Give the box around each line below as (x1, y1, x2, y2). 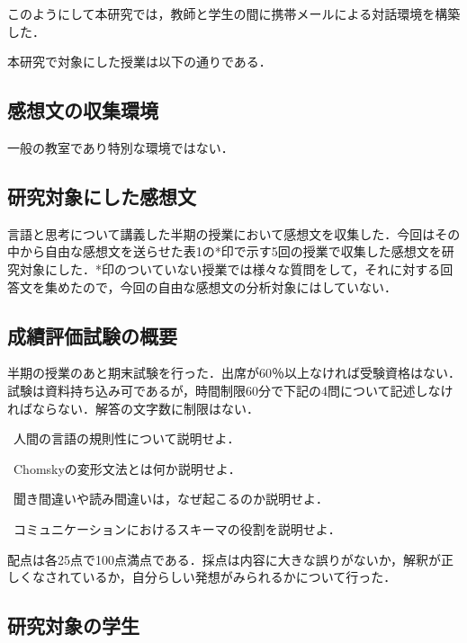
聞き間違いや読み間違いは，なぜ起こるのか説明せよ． (13, 489, 328, 508)
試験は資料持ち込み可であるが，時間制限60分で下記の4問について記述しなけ (7, 380, 454, 399)
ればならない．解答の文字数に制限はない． (7, 398, 259, 417)
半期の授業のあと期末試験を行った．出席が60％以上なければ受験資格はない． (7, 363, 461, 382)
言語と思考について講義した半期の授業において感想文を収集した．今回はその (7, 224, 461, 243)
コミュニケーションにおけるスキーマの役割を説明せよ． (13, 519, 341, 538)
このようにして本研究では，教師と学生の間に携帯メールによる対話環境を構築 (7, 4, 461, 22)
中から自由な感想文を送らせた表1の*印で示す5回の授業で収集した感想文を (7, 242, 442, 261)
